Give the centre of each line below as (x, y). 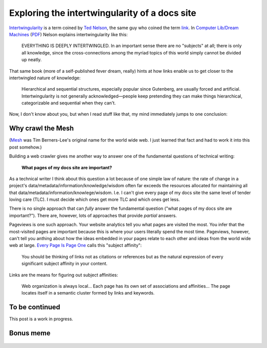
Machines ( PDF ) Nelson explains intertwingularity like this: (68, 34)
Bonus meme (30, 333)
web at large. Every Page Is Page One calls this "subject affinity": (75, 246)
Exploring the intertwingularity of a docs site (103, 13)
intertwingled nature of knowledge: (45, 78)
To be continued (35, 307)
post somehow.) (25, 147)
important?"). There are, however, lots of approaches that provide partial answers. (93, 215)
